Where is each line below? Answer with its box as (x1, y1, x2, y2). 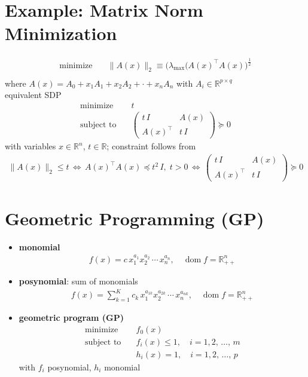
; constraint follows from (106, 140, 196, 152)
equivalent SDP (5, 88, 62, 101)
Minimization (5, 21, 117, 45)
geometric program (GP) (19, 311, 124, 323)
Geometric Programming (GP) (5, 206, 264, 230)
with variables (5, 140, 56, 152)
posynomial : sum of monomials (19, 275, 138, 287)
